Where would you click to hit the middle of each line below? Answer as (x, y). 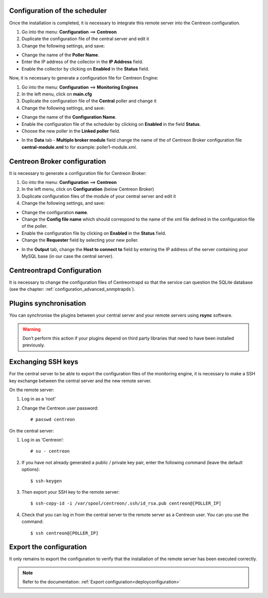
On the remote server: (32, 390)
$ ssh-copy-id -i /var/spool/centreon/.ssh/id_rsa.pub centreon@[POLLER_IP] (126, 504)
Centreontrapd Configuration (55, 270)
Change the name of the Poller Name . (60, 55)
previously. (34, 345)
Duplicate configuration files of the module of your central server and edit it (99, 196)
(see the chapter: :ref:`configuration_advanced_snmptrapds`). (72, 289)
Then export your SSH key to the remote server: (71, 492)
